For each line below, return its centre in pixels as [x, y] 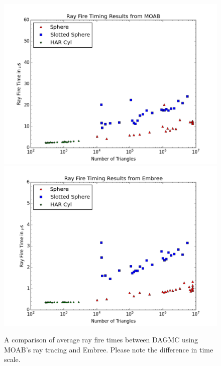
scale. [12, 359]
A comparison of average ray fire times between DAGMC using [101, 340]
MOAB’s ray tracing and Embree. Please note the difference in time [109, 349]
